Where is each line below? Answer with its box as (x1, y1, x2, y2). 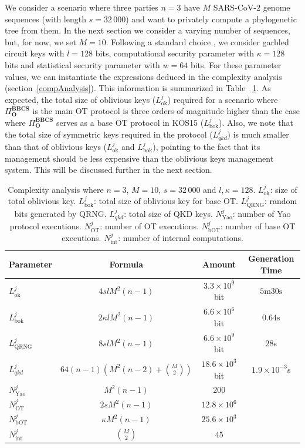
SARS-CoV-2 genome (213, 1, 290, 13)
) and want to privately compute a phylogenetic (126, 12, 297, 25)
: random (264, 195, 297, 207)
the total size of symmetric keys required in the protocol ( (5, 128, 213, 140)
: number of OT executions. (100, 220, 199, 232)
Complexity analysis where (8, 183, 104, 195)
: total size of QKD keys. (124, 207, 213, 219)
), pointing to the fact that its (152, 140, 260, 152)
